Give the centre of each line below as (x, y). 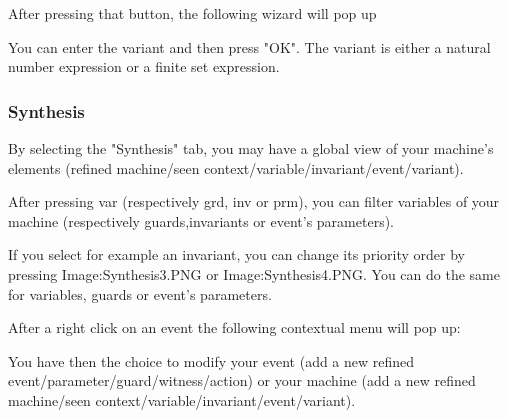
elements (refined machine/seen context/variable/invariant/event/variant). (236, 167)
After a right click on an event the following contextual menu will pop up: (234, 327)
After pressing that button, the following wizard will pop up (192, 13)
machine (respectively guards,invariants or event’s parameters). (201, 220)
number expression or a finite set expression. (144, 66)
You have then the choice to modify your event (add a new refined (211, 360)
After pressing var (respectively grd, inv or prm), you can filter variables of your (254, 201)
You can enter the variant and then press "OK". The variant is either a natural (249, 46)
